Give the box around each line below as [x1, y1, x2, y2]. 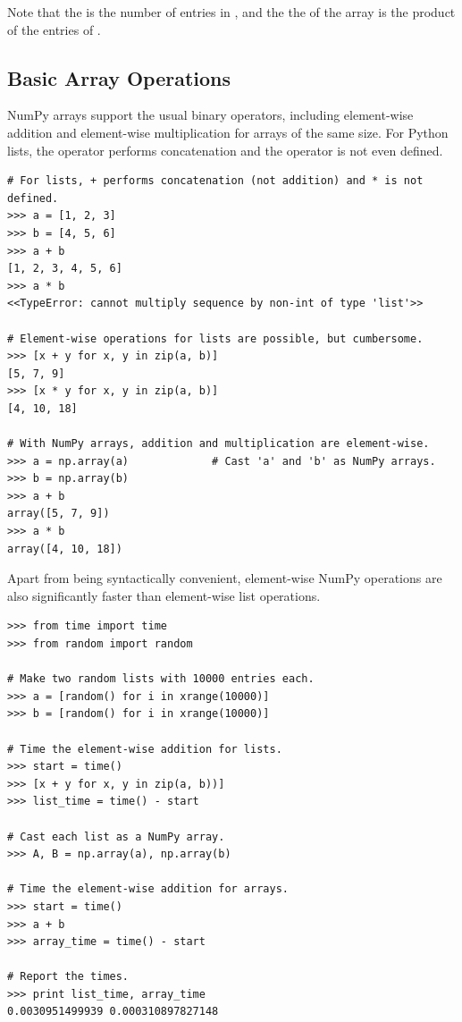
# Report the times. [7, 970, 130, 984]
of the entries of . [7, 20, 101, 38]
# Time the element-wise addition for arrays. [7, 883, 289, 896]
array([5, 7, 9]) [7, 507, 110, 520]
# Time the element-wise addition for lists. [7, 742, 282, 756]
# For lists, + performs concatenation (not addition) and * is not [7, 174, 424, 188]
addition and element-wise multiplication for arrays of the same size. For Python [7, 122, 449, 141]
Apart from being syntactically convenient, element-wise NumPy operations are [7, 569, 442, 587]
